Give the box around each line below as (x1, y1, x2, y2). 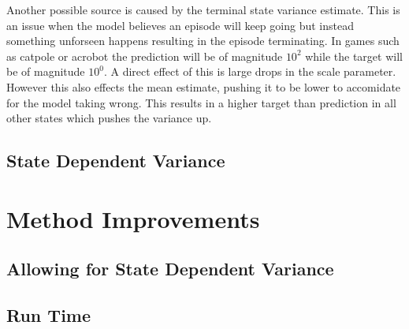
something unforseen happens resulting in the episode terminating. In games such (6, 32, 400, 49)
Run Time (6, 303, 91, 327)
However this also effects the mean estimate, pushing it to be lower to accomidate (6, 78, 401, 95)
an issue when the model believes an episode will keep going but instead (6, 17, 354, 33)
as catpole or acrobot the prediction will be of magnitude (6, 47, 283, 64)
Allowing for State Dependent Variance (6, 256, 334, 281)
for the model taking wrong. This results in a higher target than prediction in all (6, 94, 396, 110)
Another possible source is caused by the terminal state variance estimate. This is (6, 2, 400, 17)
